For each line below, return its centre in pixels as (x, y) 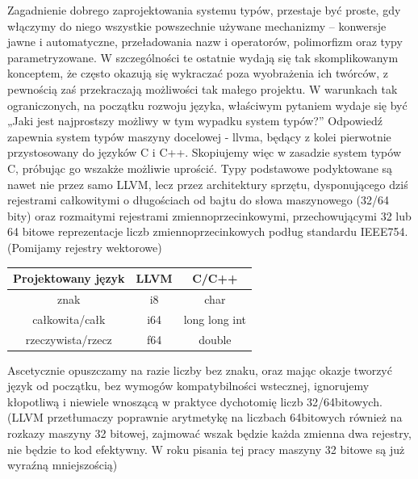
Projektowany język (69, 278)
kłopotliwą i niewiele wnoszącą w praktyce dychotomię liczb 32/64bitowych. (195, 401)
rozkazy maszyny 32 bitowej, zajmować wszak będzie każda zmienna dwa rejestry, (209, 433)
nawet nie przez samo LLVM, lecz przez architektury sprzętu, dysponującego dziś (208, 184)
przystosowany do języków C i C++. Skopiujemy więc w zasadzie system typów (205, 152)
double (215, 339)
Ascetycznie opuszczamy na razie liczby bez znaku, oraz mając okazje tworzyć (200, 370)
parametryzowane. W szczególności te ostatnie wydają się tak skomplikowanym (203, 57)
